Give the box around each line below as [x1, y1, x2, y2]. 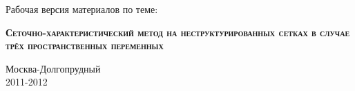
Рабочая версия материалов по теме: [6, 2, 158, 16]
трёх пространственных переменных [6, 38, 164, 53]
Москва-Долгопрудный [6, 61, 101, 75]
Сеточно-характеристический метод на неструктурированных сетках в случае [6, 25, 350, 39]
